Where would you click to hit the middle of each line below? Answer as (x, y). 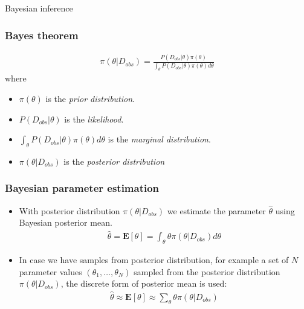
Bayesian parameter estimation (82, 188)
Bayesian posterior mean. (66, 222)
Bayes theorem (42, 35)
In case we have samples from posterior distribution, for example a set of (154, 259)
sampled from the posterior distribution (207, 271)
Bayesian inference (39, 8)
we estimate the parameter (216, 210)
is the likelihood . (94, 119)
